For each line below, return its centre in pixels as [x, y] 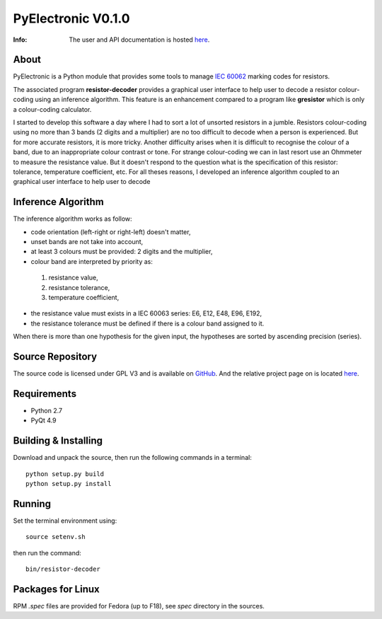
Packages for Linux [56, 589]
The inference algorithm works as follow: [73, 219]
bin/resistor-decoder [63, 569]
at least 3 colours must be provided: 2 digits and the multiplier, [122, 252]
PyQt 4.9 [44, 420]
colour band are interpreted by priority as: [92, 261]
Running [32, 503]
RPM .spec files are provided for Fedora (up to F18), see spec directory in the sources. [139, 606]
